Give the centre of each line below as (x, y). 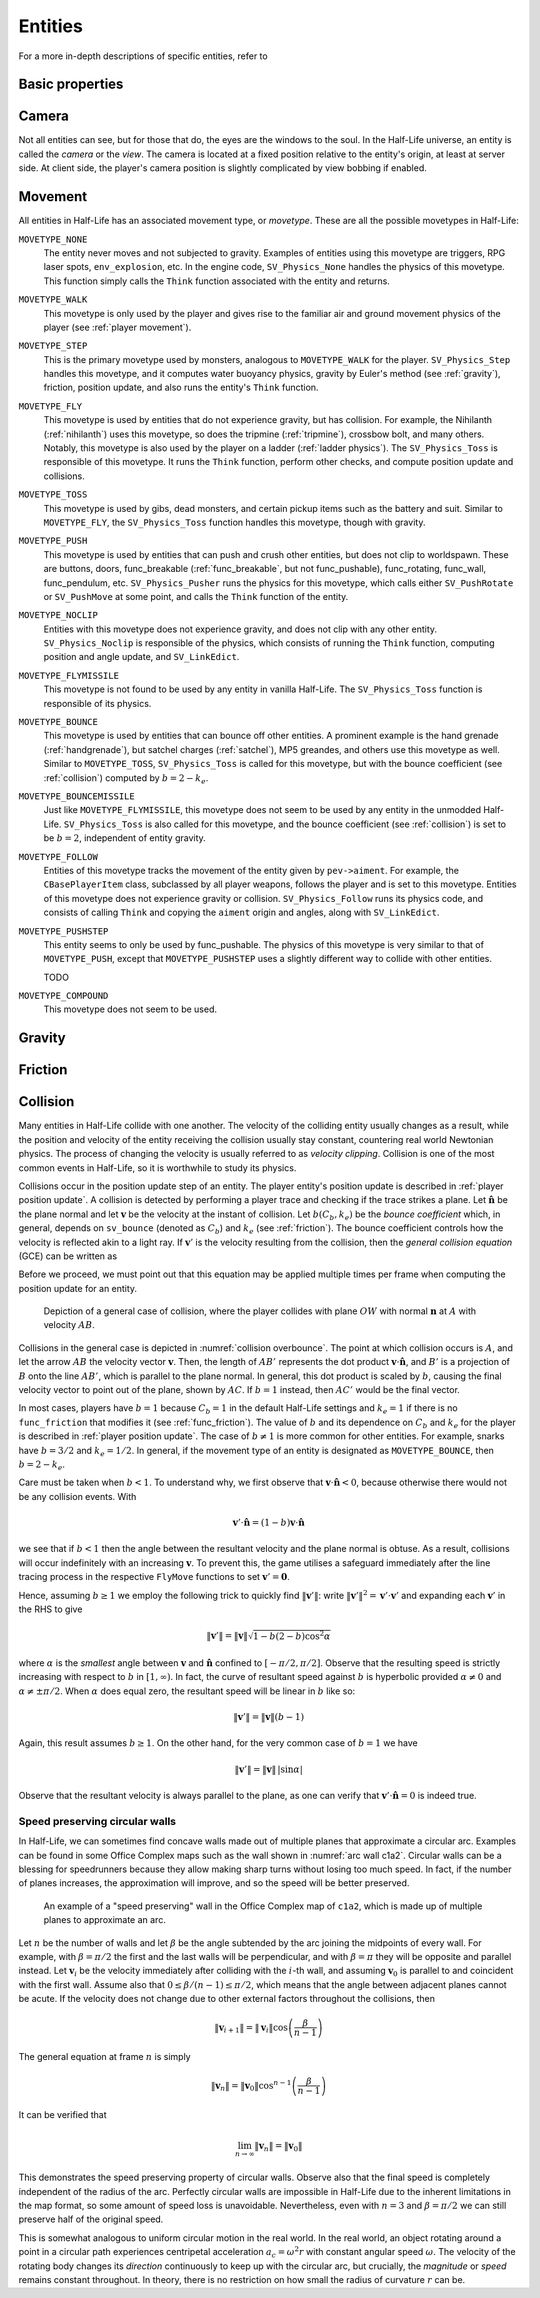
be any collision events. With (77, 1496)
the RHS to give (50, 1609)
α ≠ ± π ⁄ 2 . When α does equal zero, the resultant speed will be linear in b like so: (187, 1691)
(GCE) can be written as (68, 1256)
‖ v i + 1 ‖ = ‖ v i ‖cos (251, 2028)
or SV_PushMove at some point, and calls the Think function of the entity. (196, 596)
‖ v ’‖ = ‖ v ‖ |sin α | (269, 1769)
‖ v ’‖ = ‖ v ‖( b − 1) (269, 1717)
